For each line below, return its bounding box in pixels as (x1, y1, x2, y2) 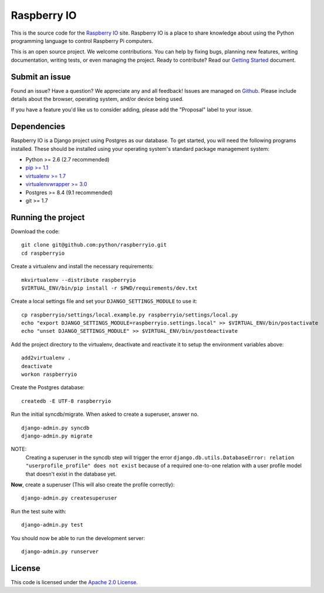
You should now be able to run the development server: (11, 534, 146, 541)
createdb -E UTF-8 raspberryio (21, 397, 112, 405)
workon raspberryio (21, 371, 77, 378)
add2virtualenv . (21, 355, 71, 361)
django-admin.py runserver (21, 548, 99, 555)
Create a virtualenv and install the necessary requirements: (11, 263, 154, 270)
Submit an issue (11, 72, 71, 82)
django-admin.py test (21, 521, 83, 528)
